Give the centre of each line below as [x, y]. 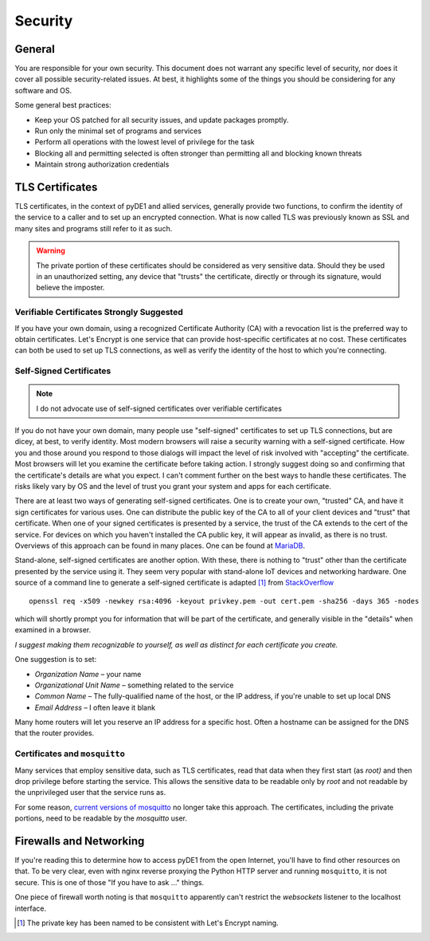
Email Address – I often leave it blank [95, 707]
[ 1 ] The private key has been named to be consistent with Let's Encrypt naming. [148, 923]
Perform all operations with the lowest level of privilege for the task [145, 142]
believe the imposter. [70, 288]
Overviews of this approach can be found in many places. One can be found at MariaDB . [160, 545]
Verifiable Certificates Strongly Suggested [99, 313]
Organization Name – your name [88, 674]
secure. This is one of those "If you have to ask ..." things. [109, 882]
